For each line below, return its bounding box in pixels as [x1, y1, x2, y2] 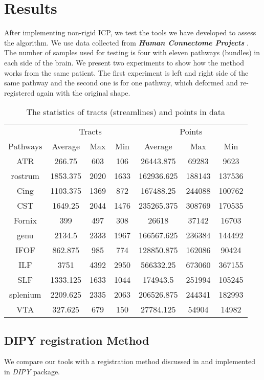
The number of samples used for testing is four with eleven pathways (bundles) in [4, 47, 260, 58]
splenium [9, 288, 41, 301]
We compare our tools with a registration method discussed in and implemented [4, 356, 255, 367]
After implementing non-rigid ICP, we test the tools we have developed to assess [4, 27, 256, 38]
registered [4, 87, 35, 98]
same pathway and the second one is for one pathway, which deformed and [4, 77, 238, 88]
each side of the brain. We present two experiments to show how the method [4, 57, 244, 68]
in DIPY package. [4, 366, 60, 377]
